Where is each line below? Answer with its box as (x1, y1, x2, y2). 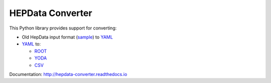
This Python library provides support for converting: (9, 25, 117, 31)
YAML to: (22, 41, 41, 47)
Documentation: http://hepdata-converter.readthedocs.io (9, 71, 127, 77)
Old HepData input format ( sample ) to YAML (22, 34, 113, 40)
